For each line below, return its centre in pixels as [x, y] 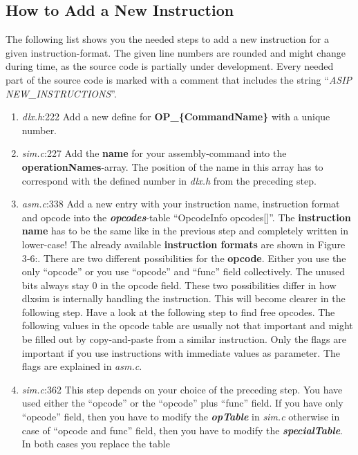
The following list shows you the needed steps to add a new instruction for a [167, 39]
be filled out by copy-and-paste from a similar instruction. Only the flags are [184, 339]
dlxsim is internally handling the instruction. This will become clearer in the [183, 298]
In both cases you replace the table [96, 444]
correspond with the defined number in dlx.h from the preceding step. [169, 180]
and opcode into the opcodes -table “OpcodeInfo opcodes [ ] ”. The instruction [186, 217]
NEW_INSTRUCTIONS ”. [61, 93]
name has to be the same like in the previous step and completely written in [185, 231]
